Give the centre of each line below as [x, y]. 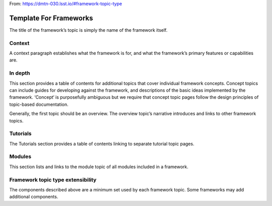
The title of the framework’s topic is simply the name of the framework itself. [88, 30]
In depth [20, 73]
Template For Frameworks [51, 18]
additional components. [34, 197]
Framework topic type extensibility [53, 180]
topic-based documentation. [39, 104]
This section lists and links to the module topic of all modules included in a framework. [99, 167]
